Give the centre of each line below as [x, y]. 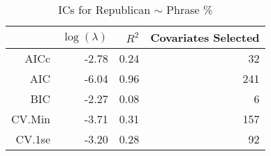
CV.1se [33, 139]
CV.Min [31, 119]
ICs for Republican [104, 9]
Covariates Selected [205, 37]
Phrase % [190, 9]
